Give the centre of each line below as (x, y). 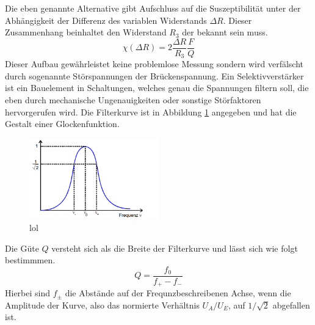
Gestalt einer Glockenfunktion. (62, 124)
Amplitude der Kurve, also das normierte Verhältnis (102, 305)
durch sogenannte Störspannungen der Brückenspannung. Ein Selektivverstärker (154, 75)
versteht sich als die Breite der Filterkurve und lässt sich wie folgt (175, 248)
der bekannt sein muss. (225, 32)
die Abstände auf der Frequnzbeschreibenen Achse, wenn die (178, 293)
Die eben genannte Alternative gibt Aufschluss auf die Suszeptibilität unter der (153, 8)
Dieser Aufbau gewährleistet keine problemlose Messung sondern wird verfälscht (154, 64)
